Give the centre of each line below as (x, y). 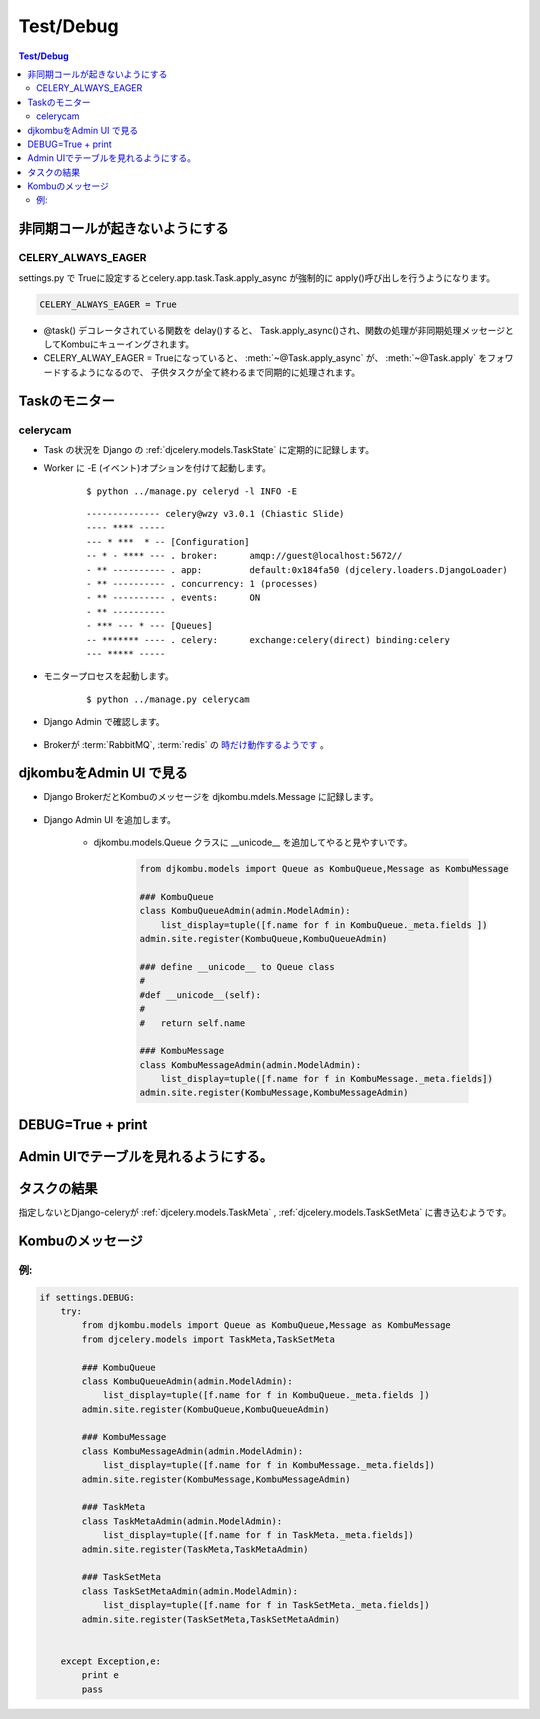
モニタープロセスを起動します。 (108, 676)
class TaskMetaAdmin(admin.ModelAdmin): (182, 1521)
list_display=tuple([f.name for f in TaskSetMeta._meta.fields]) (266, 1605)
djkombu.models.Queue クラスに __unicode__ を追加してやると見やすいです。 (253, 842)
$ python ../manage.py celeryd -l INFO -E (192, 491)
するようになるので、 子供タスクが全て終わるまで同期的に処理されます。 (210, 372)
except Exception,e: (111, 1661)
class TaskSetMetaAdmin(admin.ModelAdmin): (190, 1591)
